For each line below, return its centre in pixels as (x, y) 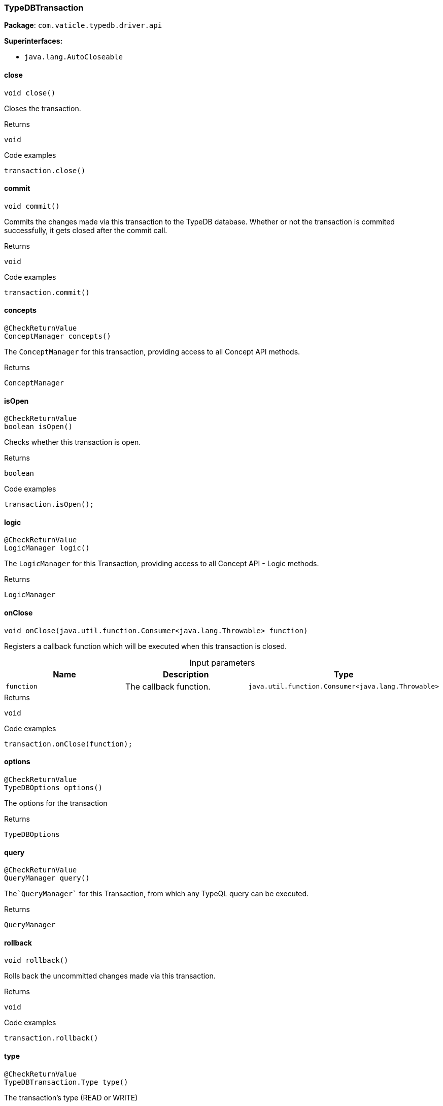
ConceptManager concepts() (58, 336)
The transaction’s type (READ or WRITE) (71, 1097)
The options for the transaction (56, 803)
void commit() (32, 206)
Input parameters (222, 662)
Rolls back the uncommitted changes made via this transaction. (110, 976)
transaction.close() (45, 170)
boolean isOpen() (38, 427)
